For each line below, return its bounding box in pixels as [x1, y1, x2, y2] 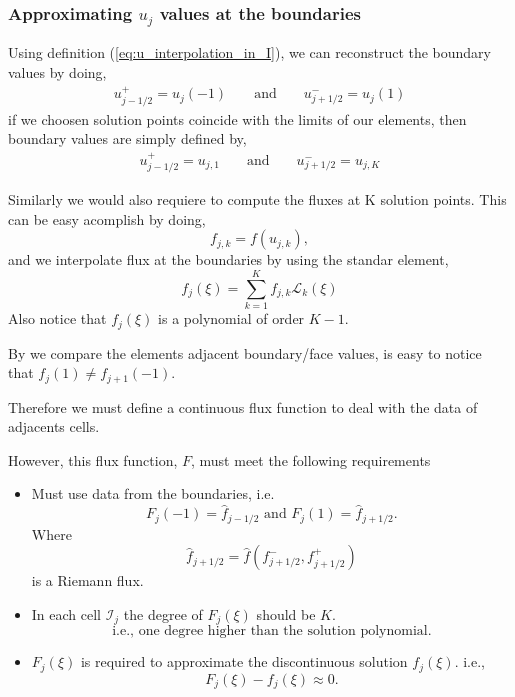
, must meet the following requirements [190, 449, 431, 470]
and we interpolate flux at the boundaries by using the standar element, [8, 249, 449, 270]
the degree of [123, 603, 203, 624]
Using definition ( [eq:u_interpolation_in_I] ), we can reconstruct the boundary [8, 42, 492, 63]
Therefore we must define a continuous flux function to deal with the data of [8, 396, 478, 417]
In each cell [31, 603, 101, 624]
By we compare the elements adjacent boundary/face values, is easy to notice [8, 342, 482, 363]
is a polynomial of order [158, 308, 305, 329]
